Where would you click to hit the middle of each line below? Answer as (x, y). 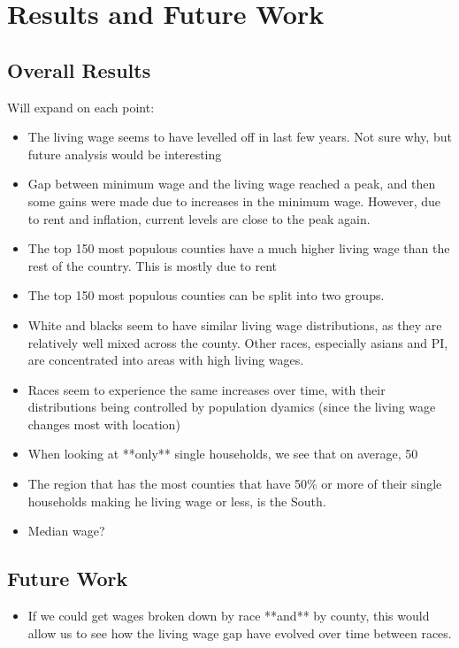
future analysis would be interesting (125, 154)
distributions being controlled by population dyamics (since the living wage (232, 407)
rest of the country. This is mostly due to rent (152, 265)
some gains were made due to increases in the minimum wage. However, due (234, 201)
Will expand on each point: (81, 107)
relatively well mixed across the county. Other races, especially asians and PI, (238, 342)
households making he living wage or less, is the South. (177, 501)
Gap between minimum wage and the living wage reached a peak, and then (232, 184)
